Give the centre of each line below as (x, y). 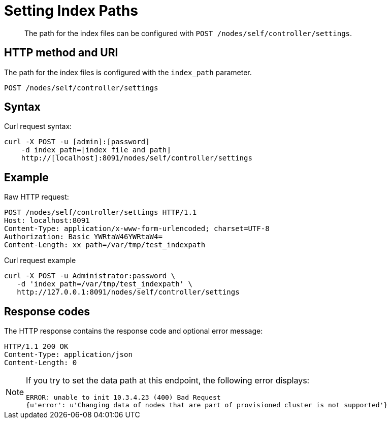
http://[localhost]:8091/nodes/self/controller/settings (137, 158)
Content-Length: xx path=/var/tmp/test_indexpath (105, 245)
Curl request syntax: (38, 126)
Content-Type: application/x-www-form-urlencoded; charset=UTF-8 (137, 229)
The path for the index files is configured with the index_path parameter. (128, 72)
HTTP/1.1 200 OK (36, 347)
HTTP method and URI (61, 53)
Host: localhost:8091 (47, 221)
